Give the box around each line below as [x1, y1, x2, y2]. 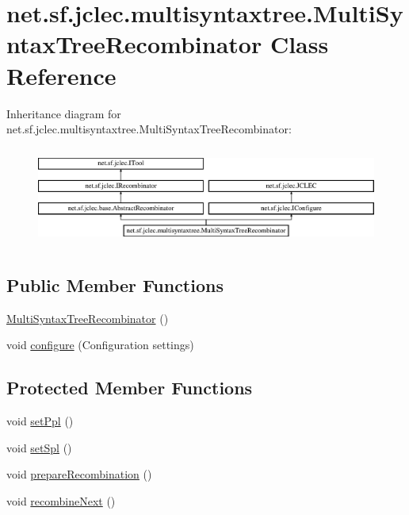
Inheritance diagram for [6, 105, 121, 121]
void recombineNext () [6, 492, 116, 509]
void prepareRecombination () [6, 466, 152, 482]
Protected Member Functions [6, 375, 253, 400]
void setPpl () [6, 413, 74, 429]
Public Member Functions [6, 272, 224, 297]
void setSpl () [6, 439, 72, 455]
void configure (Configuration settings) [6, 336, 194, 353]
